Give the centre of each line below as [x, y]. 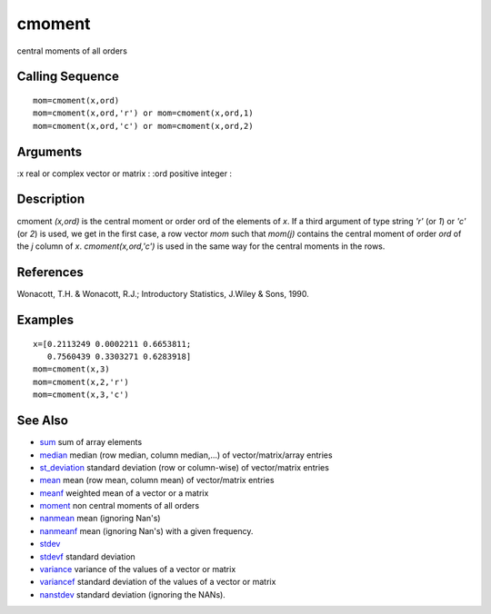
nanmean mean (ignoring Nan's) [100, 519]
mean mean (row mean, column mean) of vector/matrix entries [157, 480]
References [50, 272]
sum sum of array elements [91, 442]
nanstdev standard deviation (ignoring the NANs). [133, 594]
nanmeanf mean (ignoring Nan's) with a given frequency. [146, 530]
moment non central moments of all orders [120, 506]
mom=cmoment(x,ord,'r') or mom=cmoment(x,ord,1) [143, 113]
